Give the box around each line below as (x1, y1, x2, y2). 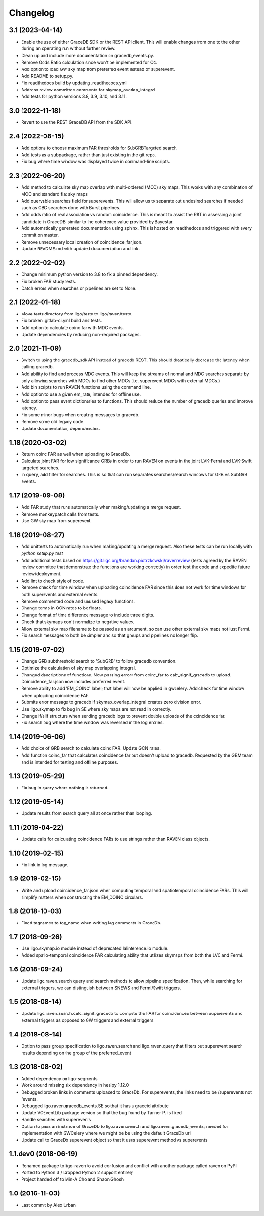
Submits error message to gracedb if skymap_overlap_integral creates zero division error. (21, 699, 202, 705)
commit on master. (21, 232, 59, 238)
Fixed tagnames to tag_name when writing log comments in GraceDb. (21, 920, 162, 925)
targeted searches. (21, 465, 60, 471)
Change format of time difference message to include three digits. (21, 612, 154, 618)
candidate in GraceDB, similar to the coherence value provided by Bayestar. (21, 218, 174, 225)
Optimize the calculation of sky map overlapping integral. (21, 665, 136, 671)
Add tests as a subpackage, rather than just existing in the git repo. (21, 152, 156, 158)
